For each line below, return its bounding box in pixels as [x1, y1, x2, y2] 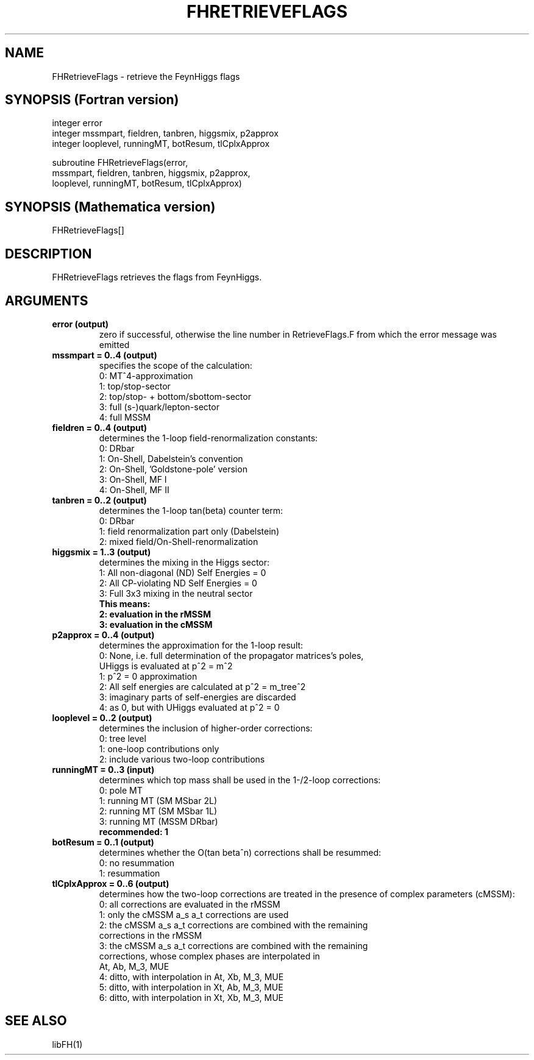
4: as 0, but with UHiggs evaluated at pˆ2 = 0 [99, 702, 280, 713]
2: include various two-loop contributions [99, 753, 265, 764]
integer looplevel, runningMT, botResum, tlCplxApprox [52, 138, 270, 149]
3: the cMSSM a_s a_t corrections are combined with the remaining [99, 940, 368, 951]
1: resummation [99, 867, 160, 878]
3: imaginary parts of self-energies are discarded [99, 691, 296, 702]
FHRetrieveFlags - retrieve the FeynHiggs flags [52, 71, 240, 82]
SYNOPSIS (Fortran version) [5, 92, 179, 108]
